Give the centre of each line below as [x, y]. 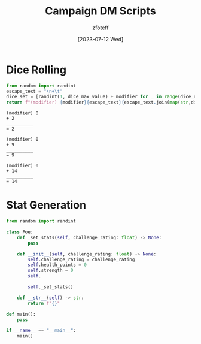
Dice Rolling [36, 70]
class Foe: [20, 232]
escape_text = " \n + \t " [34, 91]
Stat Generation [46, 205]
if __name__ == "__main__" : [41, 331]
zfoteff [100, 28]
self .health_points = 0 [57, 265]
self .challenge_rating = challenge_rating [81, 259]
